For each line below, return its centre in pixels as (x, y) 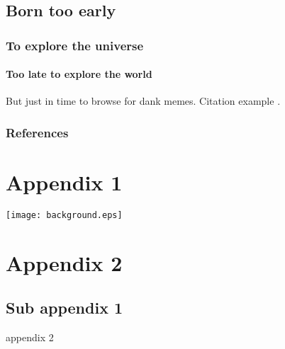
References (37, 132)
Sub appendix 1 (65, 308)
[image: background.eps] (64, 215)
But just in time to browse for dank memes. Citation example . (143, 101)
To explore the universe (75, 45)
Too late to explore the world (79, 74)
